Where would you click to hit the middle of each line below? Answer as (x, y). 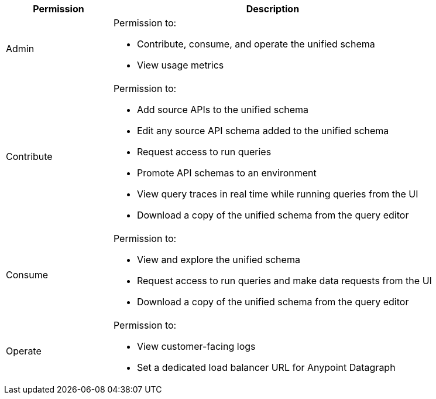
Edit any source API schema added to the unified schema (263, 131)
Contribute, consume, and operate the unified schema (256, 44)
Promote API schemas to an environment (226, 173)
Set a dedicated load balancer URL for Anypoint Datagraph (266, 367)
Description (273, 9)
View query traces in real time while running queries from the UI (277, 194)
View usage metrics (180, 65)
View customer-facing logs (196, 346)
